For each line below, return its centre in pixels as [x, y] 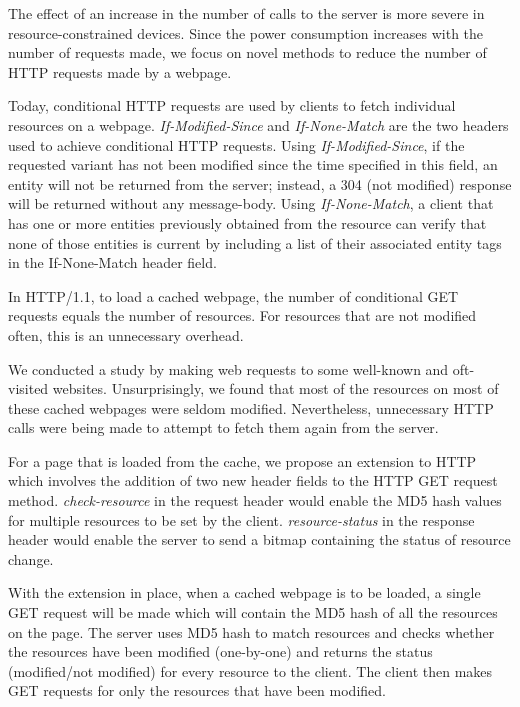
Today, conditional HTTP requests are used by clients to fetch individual [232, 105]
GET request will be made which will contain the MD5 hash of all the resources [253, 612]
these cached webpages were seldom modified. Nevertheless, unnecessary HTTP [251, 407]
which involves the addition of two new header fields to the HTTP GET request [253, 480]
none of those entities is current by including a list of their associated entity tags [255, 242]
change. [31, 558]
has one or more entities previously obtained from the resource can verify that [247, 222]
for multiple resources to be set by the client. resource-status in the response [241, 519]
